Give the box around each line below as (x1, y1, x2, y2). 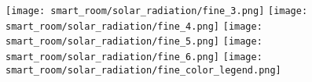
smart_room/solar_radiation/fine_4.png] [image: (6, 20, 262, 32)
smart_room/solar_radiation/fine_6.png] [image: (6, 51, 262, 62)
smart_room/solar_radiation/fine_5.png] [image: (6, 36, 262, 48)
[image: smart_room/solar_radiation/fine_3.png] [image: (6, 5, 308, 16)
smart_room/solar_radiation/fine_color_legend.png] (6, 64, 281, 76)
